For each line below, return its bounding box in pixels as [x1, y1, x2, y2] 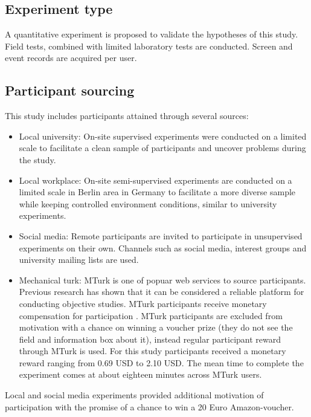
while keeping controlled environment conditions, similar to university [19, 197, 277, 210]
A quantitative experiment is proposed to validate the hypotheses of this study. [5, 28, 298, 40]
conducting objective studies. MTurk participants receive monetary [19, 297, 267, 309]
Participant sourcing [5, 81, 135, 100]
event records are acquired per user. [5, 51, 137, 64]
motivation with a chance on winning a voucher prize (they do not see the [19, 321, 293, 334]
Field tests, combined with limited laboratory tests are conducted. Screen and [5, 39, 293, 52]
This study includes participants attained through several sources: [5, 109, 249, 122]
